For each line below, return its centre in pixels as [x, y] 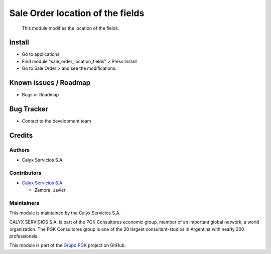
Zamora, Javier [50, 190]
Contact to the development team [56, 121]
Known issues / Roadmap [50, 83]
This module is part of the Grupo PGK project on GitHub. [67, 245]
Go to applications [41, 54]
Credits [21, 135]
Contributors [25, 173]
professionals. [24, 236]
